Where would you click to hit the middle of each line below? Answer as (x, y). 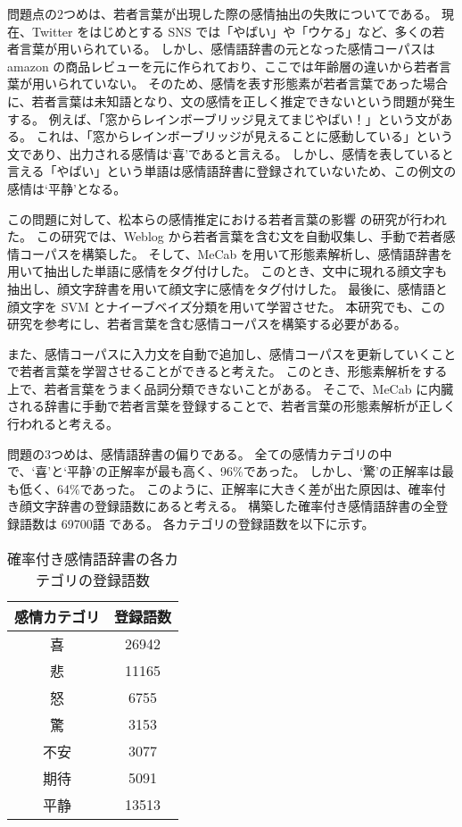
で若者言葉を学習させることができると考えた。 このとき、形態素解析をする (227, 371)
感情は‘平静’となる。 (67, 188)
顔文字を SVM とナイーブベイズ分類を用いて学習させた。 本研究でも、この (227, 306)
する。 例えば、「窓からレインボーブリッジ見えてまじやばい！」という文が (224, 118)
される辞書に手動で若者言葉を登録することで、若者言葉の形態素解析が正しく (232, 406)
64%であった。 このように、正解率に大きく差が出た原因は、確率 (245, 488)
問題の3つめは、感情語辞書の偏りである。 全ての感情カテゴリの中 (200, 453)
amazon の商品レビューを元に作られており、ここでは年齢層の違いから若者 (223, 66)
